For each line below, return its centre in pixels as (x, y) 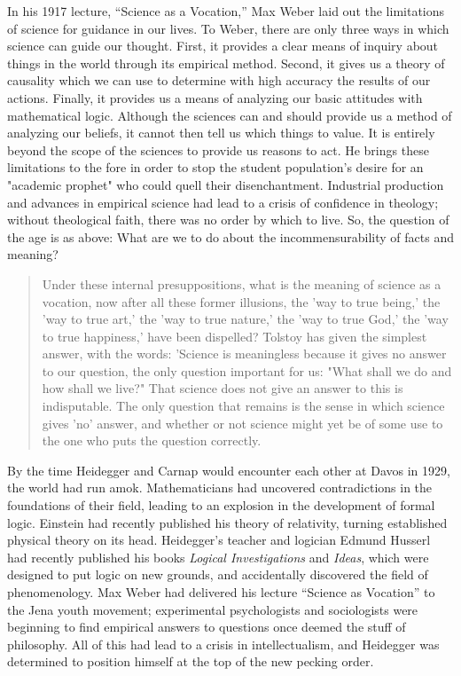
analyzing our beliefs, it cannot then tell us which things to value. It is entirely (221, 133)
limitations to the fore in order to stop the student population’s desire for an (215, 167)
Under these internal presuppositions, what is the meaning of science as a (242, 283)
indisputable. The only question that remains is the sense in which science (243, 406)
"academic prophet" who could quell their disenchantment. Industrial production (226, 184)
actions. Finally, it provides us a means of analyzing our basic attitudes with (215, 97)
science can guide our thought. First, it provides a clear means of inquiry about (223, 46)
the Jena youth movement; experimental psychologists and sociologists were (213, 609)
